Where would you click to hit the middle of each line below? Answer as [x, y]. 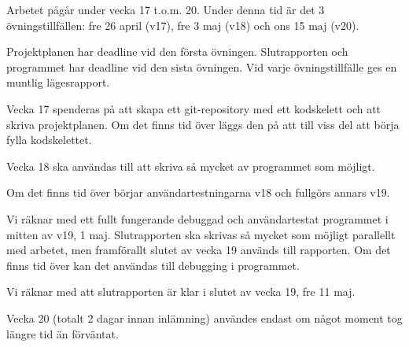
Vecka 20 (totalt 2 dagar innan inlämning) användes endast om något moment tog [204, 317]
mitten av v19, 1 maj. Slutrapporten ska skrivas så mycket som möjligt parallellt [201, 234]
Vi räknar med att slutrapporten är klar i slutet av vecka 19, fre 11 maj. [181, 292]
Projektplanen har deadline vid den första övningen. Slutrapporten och [177, 52]
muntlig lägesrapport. [58, 82]
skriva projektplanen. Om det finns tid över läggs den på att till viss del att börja [203, 124]
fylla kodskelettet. [49, 140]
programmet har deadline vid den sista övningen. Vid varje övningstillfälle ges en [202, 66]
